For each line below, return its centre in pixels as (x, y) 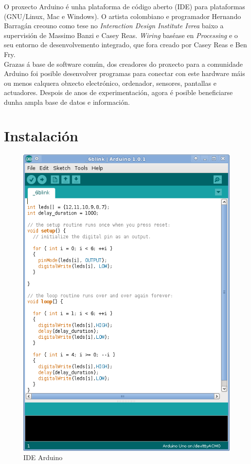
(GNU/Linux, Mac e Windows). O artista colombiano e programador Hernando (123, 16)
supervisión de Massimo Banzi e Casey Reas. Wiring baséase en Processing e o (121, 35)
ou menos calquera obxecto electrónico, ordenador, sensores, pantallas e (110, 83)
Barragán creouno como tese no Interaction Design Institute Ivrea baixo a (114, 26)
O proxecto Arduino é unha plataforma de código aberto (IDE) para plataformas (125, 6)
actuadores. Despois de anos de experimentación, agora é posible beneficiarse (118, 92)
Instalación (41, 135)
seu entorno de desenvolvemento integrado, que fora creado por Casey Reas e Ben (125, 45)
